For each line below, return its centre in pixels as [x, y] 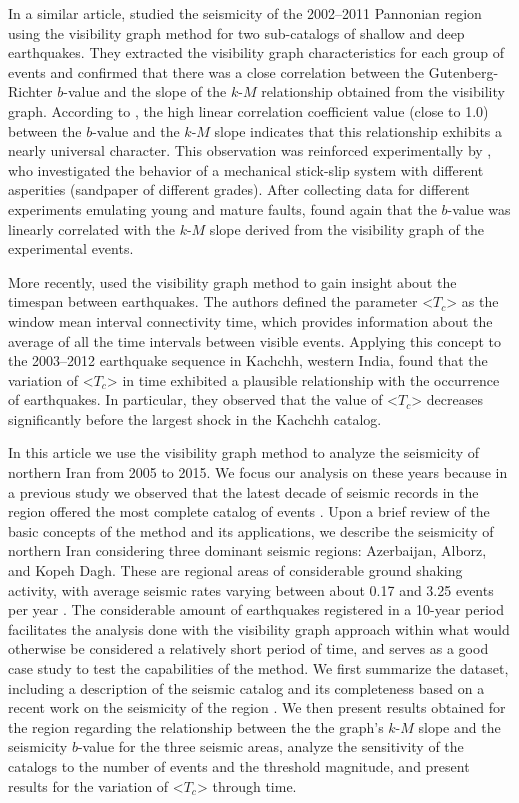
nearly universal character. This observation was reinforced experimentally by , [250, 150]
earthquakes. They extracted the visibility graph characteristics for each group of [256, 52]
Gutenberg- [463, 71]
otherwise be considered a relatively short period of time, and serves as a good [248, 648]
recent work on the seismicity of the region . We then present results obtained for [257, 707]
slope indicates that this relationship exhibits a [358, 130]
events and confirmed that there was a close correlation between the [216, 71]
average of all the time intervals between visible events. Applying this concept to [255, 340]
